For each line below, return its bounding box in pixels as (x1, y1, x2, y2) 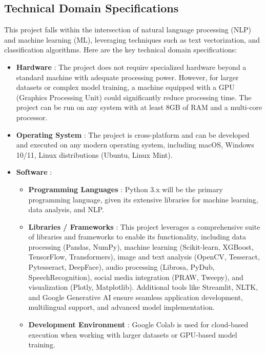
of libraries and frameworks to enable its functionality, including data (28, 231, 246, 242)
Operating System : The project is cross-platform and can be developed (16, 129, 250, 140)
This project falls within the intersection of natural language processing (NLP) (4, 24, 252, 35)
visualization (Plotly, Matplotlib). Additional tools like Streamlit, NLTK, (28, 282, 258, 292)
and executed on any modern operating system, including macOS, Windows (16, 139, 254, 150)
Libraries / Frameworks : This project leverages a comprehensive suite (28, 221, 260, 232)
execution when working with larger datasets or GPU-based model (28, 329, 237, 340)
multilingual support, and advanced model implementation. (28, 302, 215, 312)
